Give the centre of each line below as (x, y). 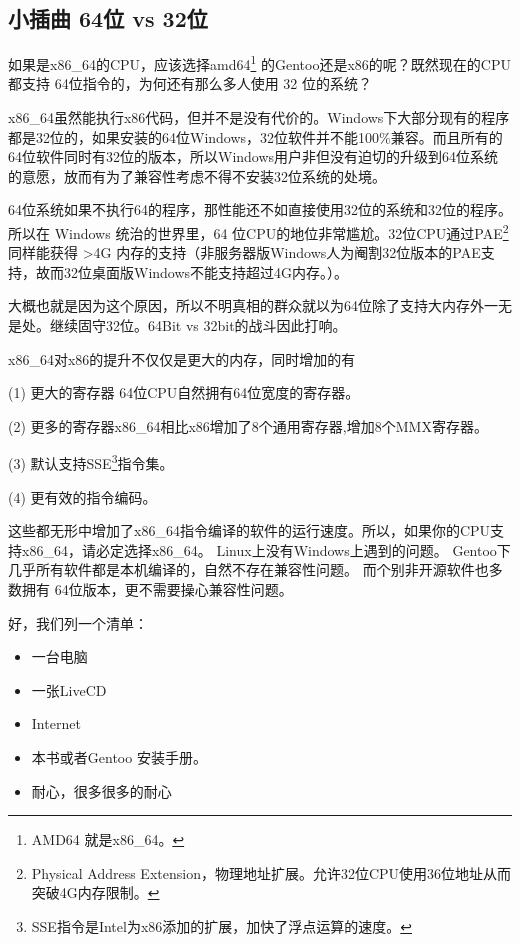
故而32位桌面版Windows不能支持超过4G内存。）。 (192, 271)
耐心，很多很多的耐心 (101, 790)
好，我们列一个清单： (78, 622)
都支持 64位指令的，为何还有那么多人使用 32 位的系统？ (190, 83)
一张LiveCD (69, 689)
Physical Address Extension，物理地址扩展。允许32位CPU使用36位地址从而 (271, 872)
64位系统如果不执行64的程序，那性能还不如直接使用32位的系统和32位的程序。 (260, 209)
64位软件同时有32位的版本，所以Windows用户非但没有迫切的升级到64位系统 (253, 156)
